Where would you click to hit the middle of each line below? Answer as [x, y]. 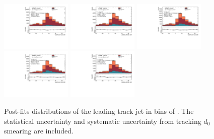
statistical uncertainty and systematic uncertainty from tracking [103, 121]
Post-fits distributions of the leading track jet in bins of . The [99, 111]
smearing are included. [39, 131]
